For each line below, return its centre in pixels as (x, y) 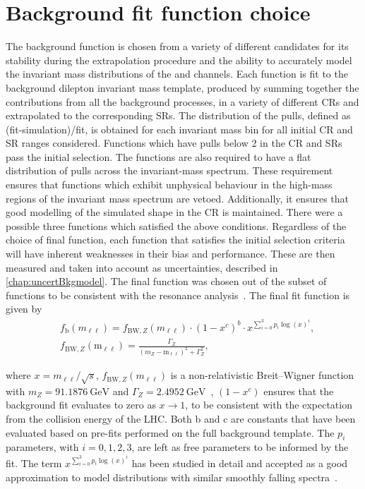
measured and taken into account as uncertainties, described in (142, 267)
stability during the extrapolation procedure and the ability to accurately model (179, 60)
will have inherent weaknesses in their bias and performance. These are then (170, 254)
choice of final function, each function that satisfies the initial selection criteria (175, 240)
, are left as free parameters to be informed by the (240, 447)
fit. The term (34, 463)
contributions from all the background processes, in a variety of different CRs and (182, 101)
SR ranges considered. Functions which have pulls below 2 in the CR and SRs (174, 143)
